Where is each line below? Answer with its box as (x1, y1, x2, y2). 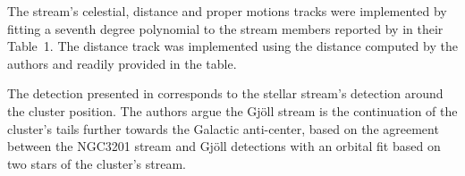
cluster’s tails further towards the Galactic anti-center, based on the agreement (7, 119, 439, 138)
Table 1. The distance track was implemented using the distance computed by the (7, 37, 458, 55)
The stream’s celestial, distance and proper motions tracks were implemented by (7, 2, 447, 20)
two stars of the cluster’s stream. (7, 154, 186, 172)
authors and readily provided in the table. (7, 54, 237, 72)
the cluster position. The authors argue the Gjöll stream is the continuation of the (7, 101, 458, 120)
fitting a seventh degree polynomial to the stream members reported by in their (7, 19, 444, 38)
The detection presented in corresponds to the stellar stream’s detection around (7, 84, 444, 103)
